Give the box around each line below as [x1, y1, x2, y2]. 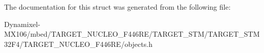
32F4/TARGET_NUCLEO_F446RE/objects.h [4, 38, 152, 49]
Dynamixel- [4, 18, 40, 29]
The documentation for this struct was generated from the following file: [4, 2, 231, 12]
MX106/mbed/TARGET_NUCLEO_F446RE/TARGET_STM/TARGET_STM [4, 29, 260, 39]
